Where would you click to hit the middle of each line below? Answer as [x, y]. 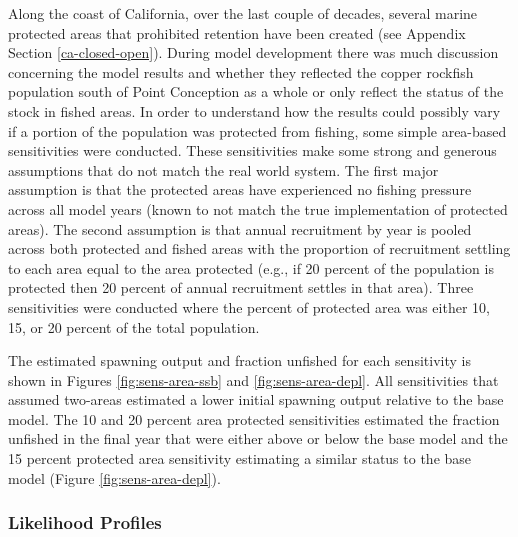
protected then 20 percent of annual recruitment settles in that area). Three [241, 287]
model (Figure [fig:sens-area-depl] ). [114, 477]
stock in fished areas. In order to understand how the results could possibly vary [254, 110]
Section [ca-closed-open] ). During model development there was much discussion [253, 52]
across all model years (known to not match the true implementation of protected [258, 208]
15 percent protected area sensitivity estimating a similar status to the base [240, 458]
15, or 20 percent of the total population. [134, 326]
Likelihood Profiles [85, 522]
